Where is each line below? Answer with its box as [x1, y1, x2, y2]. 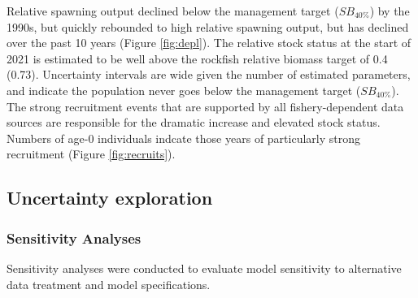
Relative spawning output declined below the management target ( [7, 2, 339, 19]
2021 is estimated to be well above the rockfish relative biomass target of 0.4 [7, 50, 388, 67]
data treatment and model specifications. [7, 275, 211, 292]
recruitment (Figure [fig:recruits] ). [7, 145, 176, 162]
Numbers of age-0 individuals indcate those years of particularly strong [7, 129, 360, 146]
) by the [369, 2, 410, 19]
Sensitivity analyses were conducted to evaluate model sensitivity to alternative [7, 259, 402, 276]
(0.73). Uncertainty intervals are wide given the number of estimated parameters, [7, 66, 411, 83]
